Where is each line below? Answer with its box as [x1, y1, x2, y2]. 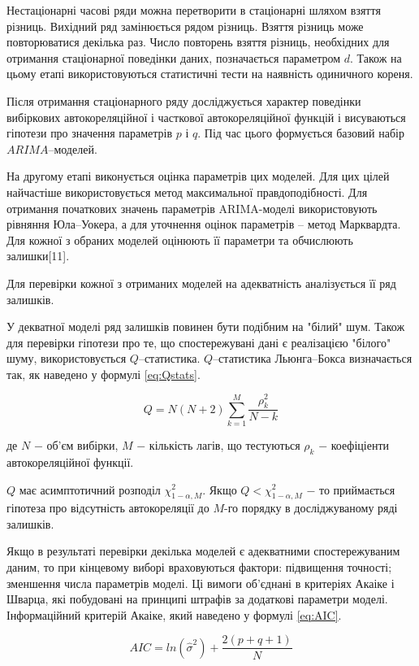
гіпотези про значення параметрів [6, 124, 173, 141]
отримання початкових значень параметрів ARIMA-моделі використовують [6, 199, 378, 216]
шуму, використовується [6, 350, 127, 367]
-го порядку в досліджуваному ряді [224, 499, 398, 516]
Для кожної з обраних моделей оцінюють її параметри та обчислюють [6, 231, 353, 248]
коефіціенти [330, 437, 390, 454]
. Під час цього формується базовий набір [197, 124, 404, 141]
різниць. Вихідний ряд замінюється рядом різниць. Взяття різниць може [6, 17, 364, 34]
